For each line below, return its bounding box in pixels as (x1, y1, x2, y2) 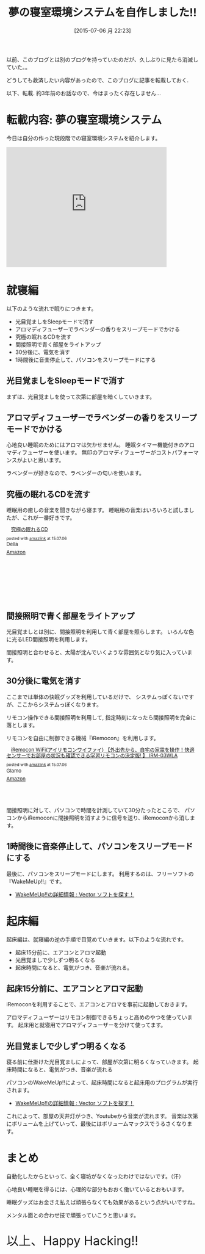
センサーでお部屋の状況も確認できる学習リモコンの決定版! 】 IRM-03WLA (6, 752, 178, 759)
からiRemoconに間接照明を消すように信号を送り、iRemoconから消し (16, 814, 190, 821)
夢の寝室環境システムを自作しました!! (8, 5, 197, 20)
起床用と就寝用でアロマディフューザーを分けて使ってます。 (18, 1022, 167, 1029)
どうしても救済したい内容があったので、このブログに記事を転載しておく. (6, 76, 189, 84)
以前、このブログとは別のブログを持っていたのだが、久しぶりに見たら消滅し (6, 56, 199, 63)
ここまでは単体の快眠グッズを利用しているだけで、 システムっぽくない (6, 693, 184, 701)
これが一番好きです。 (22, 514, 76, 522)
